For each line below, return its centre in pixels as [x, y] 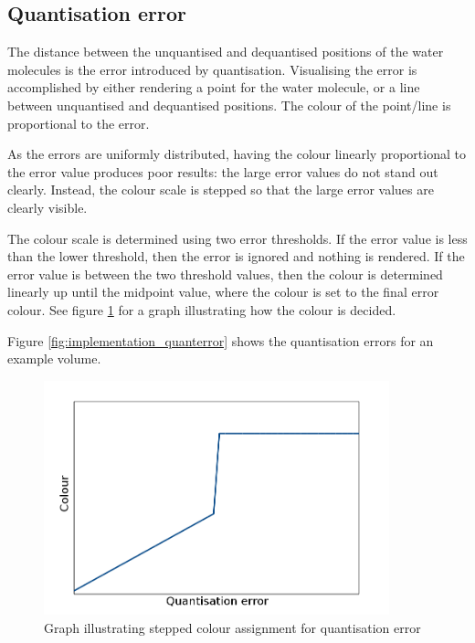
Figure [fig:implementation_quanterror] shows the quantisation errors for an [221, 340]
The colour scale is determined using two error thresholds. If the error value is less [237, 238]
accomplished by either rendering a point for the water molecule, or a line [214, 87]
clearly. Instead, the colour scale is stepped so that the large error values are [221, 190]
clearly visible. [47, 207]
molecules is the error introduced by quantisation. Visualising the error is [212, 69]
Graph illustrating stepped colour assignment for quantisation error [232, 627]
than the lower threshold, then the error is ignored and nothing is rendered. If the [236, 256]
